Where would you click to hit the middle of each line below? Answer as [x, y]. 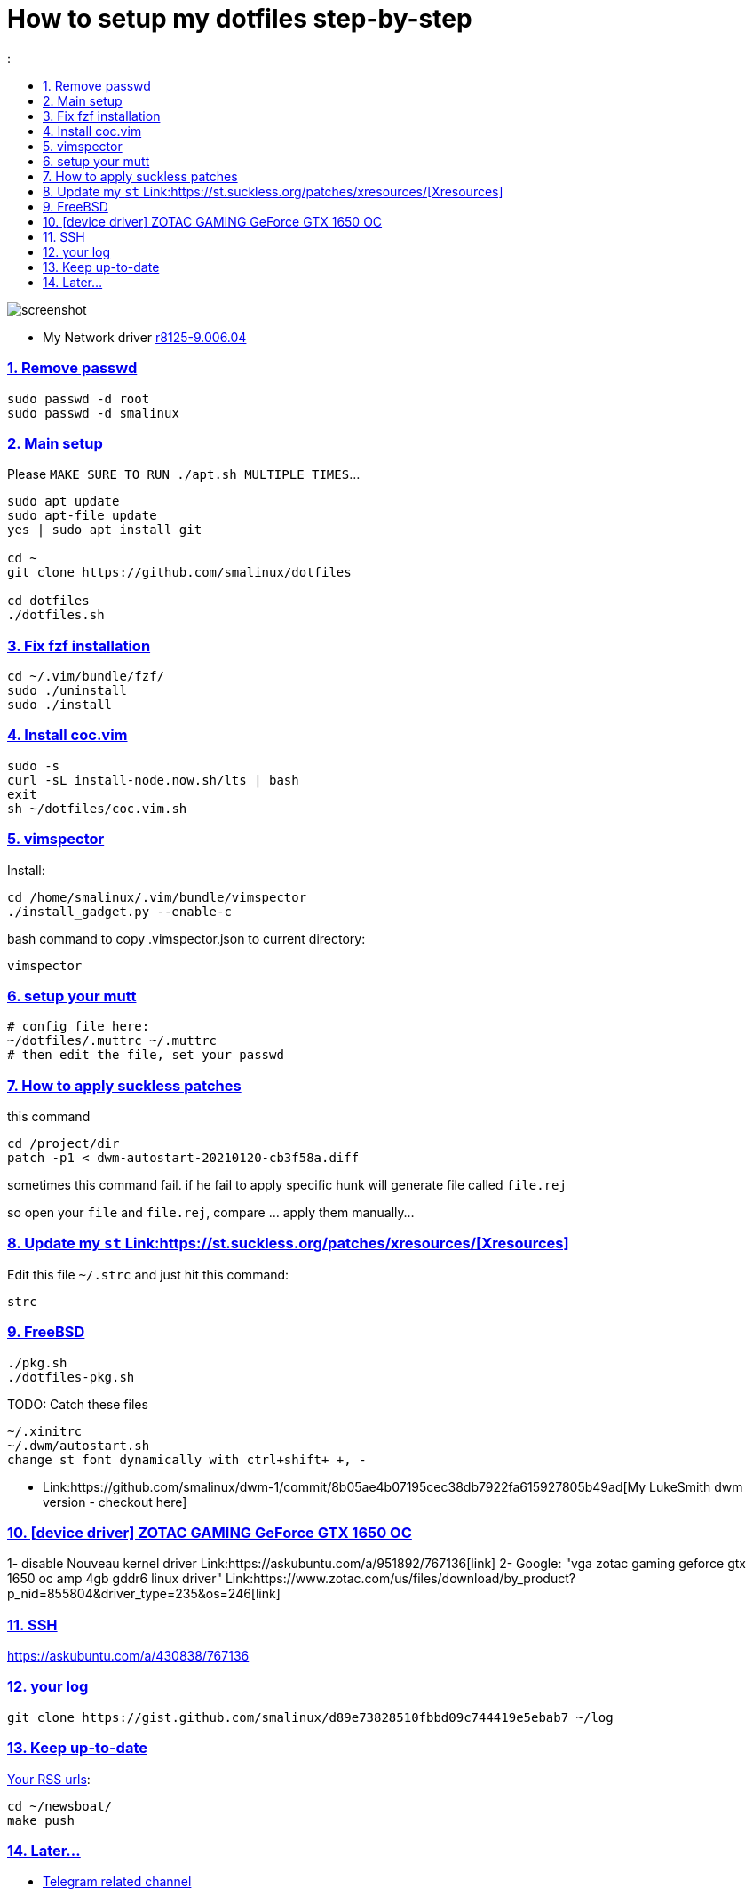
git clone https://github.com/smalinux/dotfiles [179, 573]
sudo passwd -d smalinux [93, 413]
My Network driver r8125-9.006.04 [145, 337]
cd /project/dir [63, 1143]
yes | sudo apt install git [105, 530]
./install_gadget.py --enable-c [119, 911]
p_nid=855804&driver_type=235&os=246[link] [144, 1594]
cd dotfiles [48, 601]
